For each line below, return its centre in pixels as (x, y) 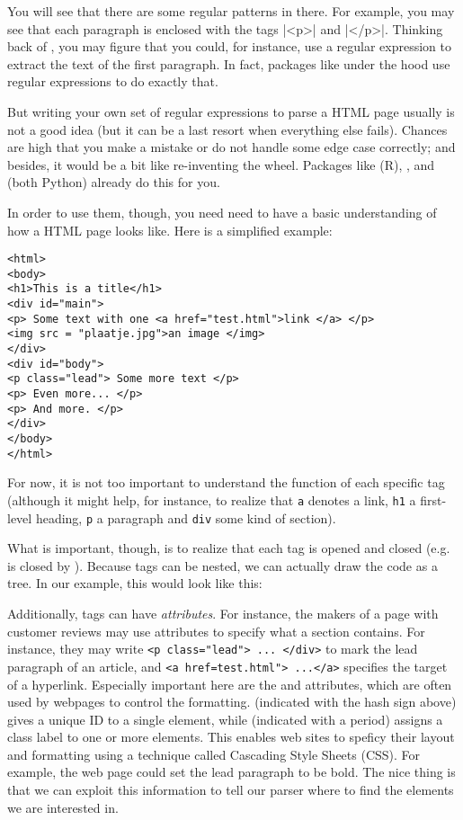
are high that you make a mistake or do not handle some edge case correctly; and (231, 147)
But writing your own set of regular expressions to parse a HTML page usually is (231, 111)
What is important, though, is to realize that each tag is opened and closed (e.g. (229, 548)
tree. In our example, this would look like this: (135, 583)
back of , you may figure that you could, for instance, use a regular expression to (230, 46)
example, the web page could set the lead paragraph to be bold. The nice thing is (231, 772)
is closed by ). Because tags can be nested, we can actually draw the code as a (223, 565)
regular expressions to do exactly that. (113, 81)
